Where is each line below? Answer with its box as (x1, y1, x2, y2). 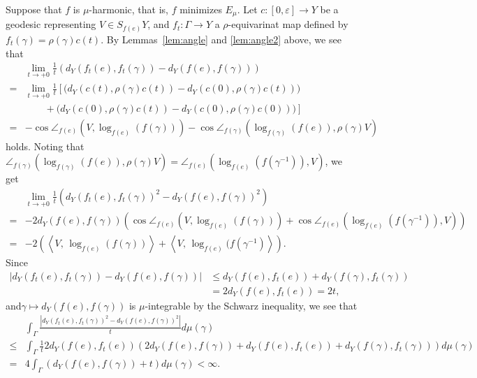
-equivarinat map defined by (228, 17, 348, 31)
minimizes (179, 2, 222, 16)
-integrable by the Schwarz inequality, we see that (145, 298, 358, 312)
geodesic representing (6, 17, 96, 31)
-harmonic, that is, (89, 2, 169, 16)
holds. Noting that (6, 138, 85, 153)
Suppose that (6, 2, 62, 16)
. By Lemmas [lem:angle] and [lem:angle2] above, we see (101, 31, 342, 46)
